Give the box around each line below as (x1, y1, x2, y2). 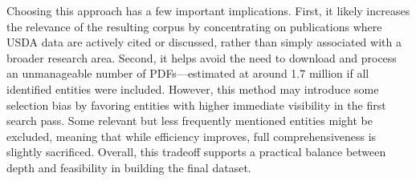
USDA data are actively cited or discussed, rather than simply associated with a (6, 34, 402, 50)
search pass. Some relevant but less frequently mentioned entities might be (6, 112, 373, 129)
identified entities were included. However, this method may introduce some (6, 80, 379, 97)
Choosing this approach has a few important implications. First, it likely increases (6, 2, 410, 18)
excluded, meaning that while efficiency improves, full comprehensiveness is (6, 127, 377, 144)
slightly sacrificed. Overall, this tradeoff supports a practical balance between (6, 143, 386, 160)
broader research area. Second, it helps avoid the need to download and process (6, 49, 397, 66)
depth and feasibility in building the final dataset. (6, 159, 251, 175)
